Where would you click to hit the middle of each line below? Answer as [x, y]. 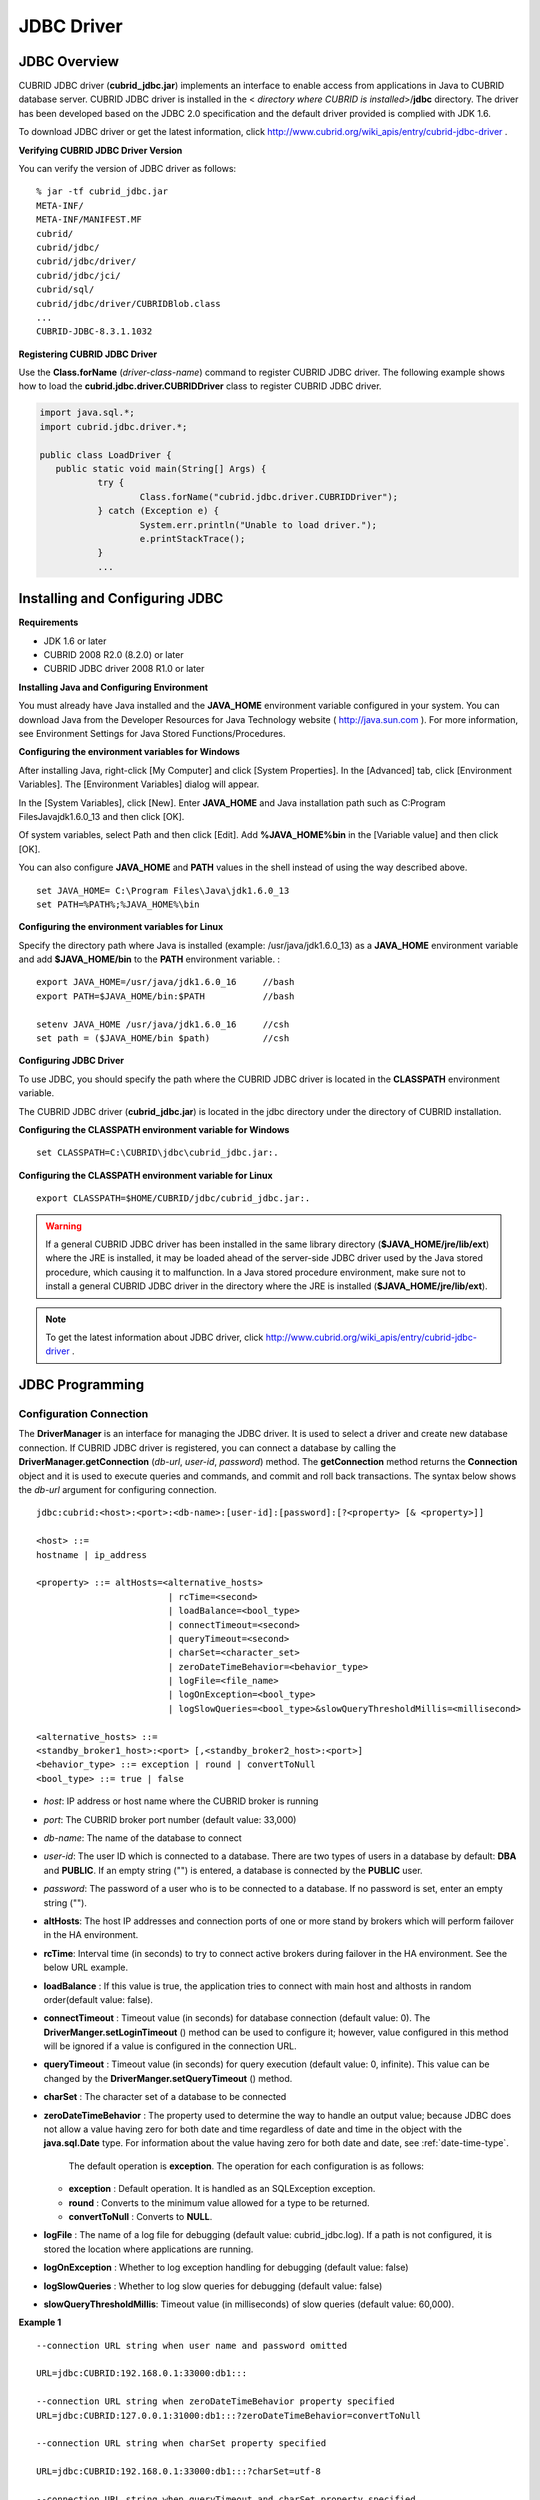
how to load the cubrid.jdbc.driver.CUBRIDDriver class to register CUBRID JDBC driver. [200, 386]
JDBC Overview [68, 61]
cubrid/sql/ [65, 289]
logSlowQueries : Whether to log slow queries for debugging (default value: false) [213, 2286]
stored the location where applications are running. [148, 2249]
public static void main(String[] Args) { [161, 469]
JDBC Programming [81, 1385]
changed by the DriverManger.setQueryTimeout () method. [168, 2078]
